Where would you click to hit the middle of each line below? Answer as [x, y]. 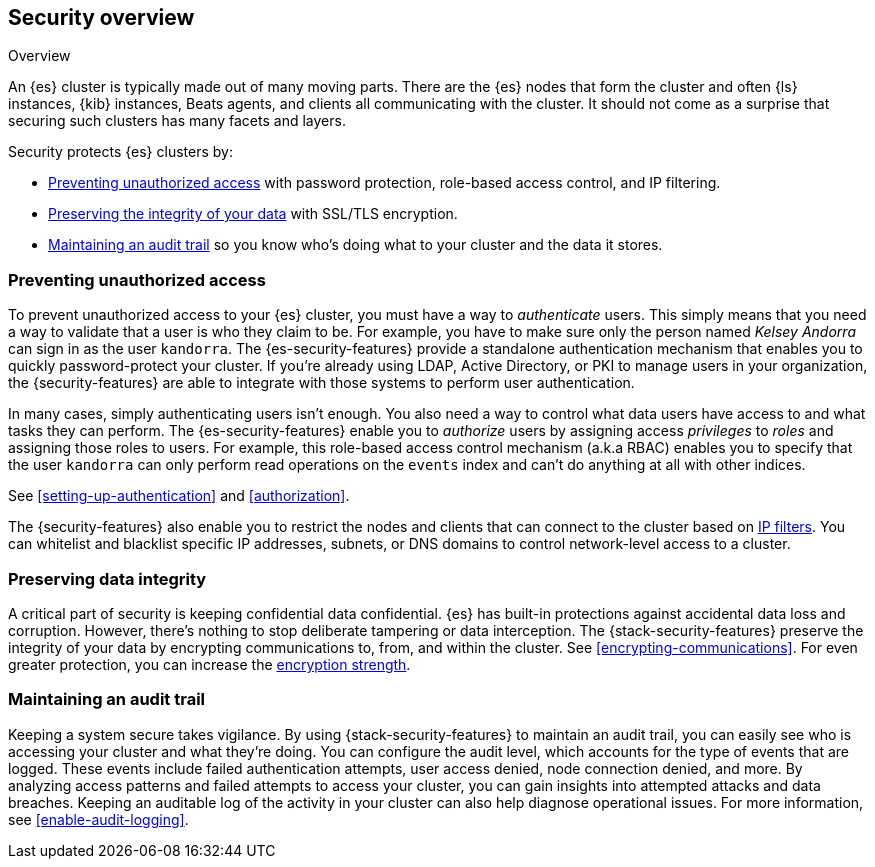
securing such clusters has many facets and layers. [177, 121]
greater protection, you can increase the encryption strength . [209, 664]
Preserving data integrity [107, 578]
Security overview [101, 17]
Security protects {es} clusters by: [120, 152]
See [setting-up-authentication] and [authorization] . [179, 496]
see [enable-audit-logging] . [98, 819]
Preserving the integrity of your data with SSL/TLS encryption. [253, 214]
